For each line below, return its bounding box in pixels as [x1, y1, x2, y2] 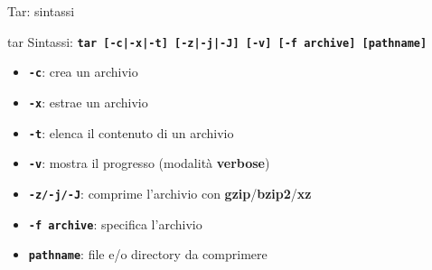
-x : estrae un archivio [28, 92, 148, 111]
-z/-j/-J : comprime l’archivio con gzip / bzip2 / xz [28, 183, 312, 202]
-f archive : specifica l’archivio [28, 214, 202, 233]
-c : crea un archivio [28, 62, 138, 81]
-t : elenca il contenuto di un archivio [28, 123, 234, 142]
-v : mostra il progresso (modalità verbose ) [28, 154, 270, 172]
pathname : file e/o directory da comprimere [28, 245, 268, 264]
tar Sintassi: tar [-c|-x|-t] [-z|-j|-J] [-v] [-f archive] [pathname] [7, 32, 427, 51]
